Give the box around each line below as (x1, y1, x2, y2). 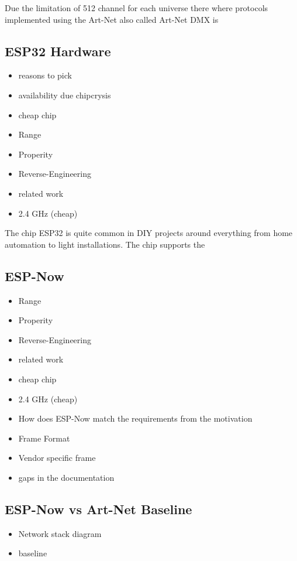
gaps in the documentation (18, 471, 115, 483)
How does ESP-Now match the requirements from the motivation (18, 412, 253, 425)
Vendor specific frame (18, 451, 96, 464)
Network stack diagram (18, 527, 102, 539)
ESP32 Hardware (5, 42, 111, 60)
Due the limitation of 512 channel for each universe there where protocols (5, 2, 268, 13)
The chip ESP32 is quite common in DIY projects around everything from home (5, 227, 293, 239)
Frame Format (18, 432, 70, 444)
